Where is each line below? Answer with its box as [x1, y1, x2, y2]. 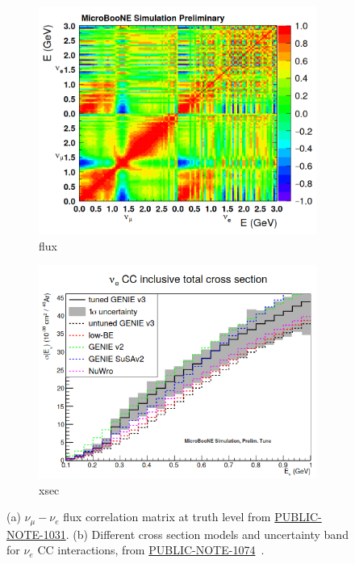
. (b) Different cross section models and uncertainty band [65, 525, 349, 542]
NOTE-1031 [6, 525, 66, 542]
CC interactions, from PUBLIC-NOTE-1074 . [37, 541, 265, 558]
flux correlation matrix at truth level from [63, 508, 271, 525]
